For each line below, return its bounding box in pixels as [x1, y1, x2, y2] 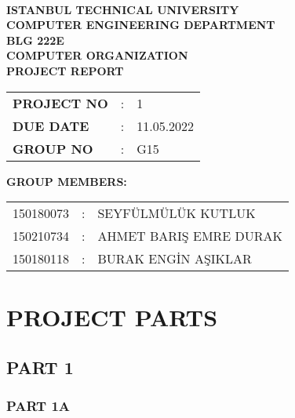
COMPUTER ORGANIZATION [6, 47, 188, 64]
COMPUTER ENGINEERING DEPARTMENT [6, 16, 275, 33]
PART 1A [6, 396, 71, 416]
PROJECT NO [13, 93, 108, 112]
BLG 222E [6, 31, 64, 48]
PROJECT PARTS [6, 301, 218, 333]
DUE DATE [13, 116, 89, 135]
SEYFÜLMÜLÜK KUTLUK [97, 204, 256, 223]
